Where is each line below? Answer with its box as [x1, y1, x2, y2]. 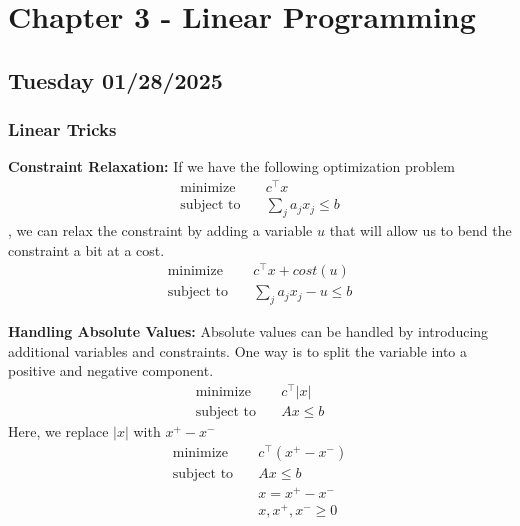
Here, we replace [8, 420, 109, 441]
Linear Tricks [8, 117, 117, 142]
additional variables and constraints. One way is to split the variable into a [8, 340, 468, 361]
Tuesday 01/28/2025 [8, 64, 223, 95]
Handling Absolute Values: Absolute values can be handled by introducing [8, 321, 489, 342]
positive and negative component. [8, 360, 214, 381]
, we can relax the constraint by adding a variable [8, 219, 313, 240]
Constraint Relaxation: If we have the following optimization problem [8, 156, 455, 177]
